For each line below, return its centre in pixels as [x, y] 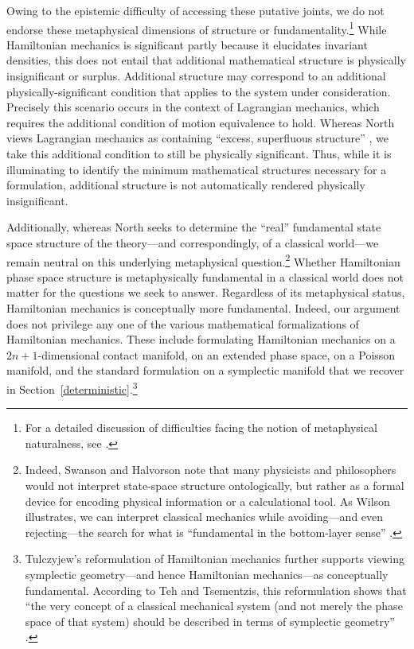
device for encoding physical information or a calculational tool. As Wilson [207, 501]
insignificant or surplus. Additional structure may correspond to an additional [196, 76]
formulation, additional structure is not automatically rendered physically [186, 185]
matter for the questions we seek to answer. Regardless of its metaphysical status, [206, 292]
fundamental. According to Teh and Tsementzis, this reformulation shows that [216, 590]
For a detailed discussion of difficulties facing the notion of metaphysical [201, 427]
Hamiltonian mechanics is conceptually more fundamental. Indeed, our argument [203, 308]
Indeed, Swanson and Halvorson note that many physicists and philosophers [211, 470]
